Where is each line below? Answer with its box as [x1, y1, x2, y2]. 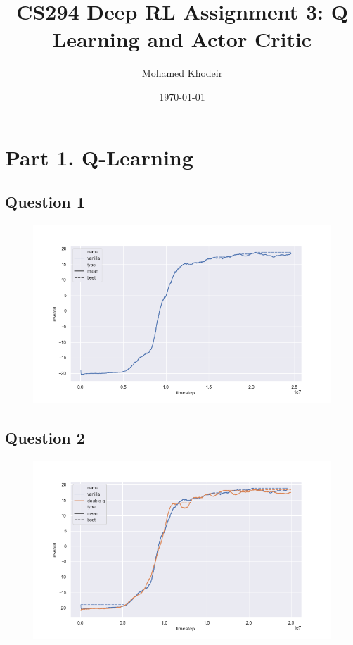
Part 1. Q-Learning [5, 142, 193, 171]
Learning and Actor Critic [52, 25, 312, 54]
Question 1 [5, 191, 85, 213]
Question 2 [5, 427, 85, 449]
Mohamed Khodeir [141, 65, 223, 80]
